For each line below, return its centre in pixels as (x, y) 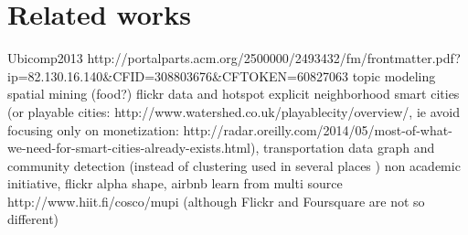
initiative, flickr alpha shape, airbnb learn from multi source (175, 183)
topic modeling (394, 75)
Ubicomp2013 (45, 58)
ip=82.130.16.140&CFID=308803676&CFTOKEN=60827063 (178, 75)
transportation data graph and (349, 148)
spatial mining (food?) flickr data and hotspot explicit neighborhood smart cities (234, 94)
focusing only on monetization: (93, 129)
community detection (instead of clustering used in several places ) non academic (234, 165)
